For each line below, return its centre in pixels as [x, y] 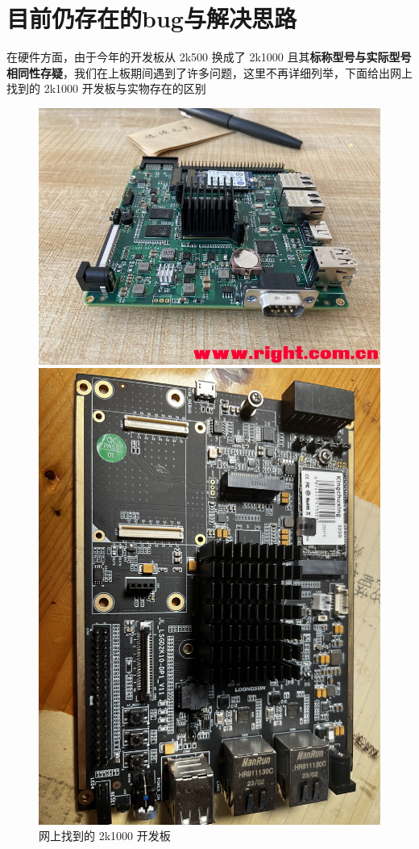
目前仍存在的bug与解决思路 [151, 18]
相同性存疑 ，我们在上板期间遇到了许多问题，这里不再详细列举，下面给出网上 [209, 72]
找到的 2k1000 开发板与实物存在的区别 [106, 88]
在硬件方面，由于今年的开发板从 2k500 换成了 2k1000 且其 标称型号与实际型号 [209, 57]
